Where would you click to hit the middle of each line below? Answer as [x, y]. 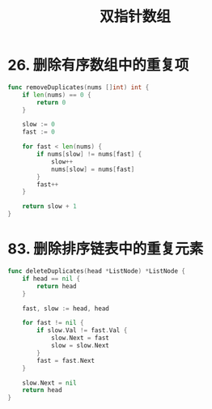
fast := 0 [39, 132]
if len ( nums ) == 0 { [57, 95]
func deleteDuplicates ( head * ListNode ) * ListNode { [96, 271]
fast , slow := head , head [66, 309]
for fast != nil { [53, 323]
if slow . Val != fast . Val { [82, 330]
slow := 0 [39, 125]
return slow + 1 [50, 207]
